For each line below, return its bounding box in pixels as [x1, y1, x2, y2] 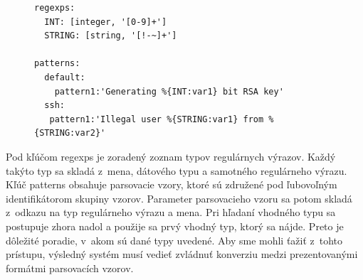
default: [44, 72, 85, 82]
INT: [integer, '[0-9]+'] [44, 16, 167, 27]
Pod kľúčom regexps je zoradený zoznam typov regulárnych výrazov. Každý [6, 149, 336, 163]
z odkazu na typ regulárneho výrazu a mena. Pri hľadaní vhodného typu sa [6, 205, 336, 220]
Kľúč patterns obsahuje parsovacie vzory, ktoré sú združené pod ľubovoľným [6, 177, 337, 192]
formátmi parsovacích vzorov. [6, 260, 134, 275]
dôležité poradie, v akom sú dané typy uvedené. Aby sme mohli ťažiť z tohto [6, 232, 343, 247]
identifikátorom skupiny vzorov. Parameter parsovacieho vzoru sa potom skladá [6, 190, 352, 205]
